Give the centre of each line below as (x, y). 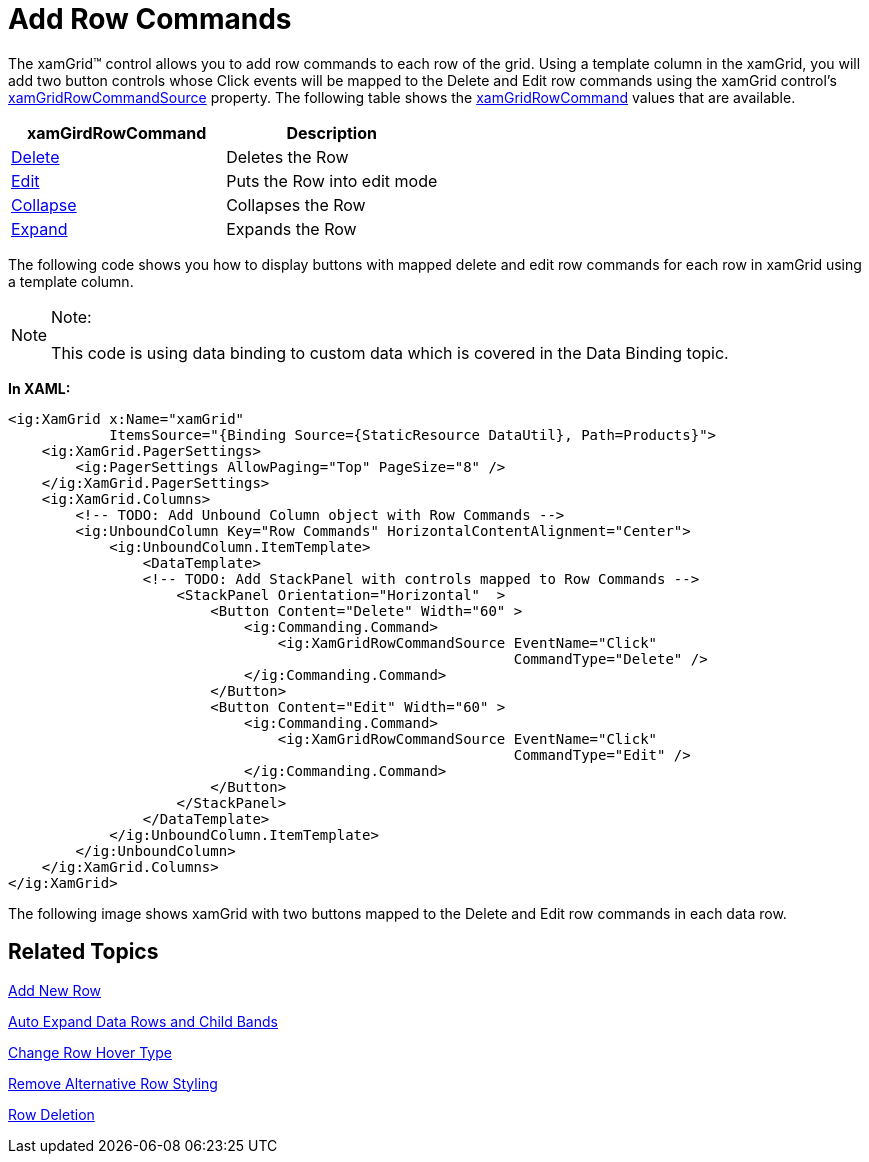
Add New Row (54, 990)
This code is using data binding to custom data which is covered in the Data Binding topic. (390, 352)
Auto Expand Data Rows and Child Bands (143, 1021)
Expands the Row (291, 228)
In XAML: (39, 388)
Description (331, 132)
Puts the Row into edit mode (332, 180)
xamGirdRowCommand (116, 132)
